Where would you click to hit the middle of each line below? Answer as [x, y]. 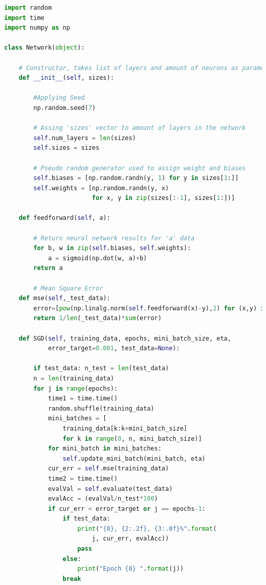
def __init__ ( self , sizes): [66, 78]
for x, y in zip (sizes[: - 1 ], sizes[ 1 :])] [163, 198]
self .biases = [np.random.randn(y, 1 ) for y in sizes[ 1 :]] [136, 178]
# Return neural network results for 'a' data [114, 238]
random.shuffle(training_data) [101, 408]
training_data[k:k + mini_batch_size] [125, 428]
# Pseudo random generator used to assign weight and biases [140, 168]
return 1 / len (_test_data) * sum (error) [97, 318]
